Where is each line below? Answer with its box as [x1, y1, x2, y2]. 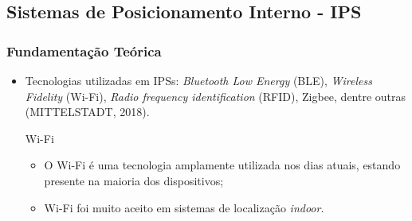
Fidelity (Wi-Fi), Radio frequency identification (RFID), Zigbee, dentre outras [25, 87, 406, 104]
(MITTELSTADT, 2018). [25, 103, 150, 120]
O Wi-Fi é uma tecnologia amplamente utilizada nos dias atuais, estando [44, 157, 401, 173]
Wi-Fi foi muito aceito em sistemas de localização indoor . [44, 199, 324, 215]
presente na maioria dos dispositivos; [44, 172, 224, 188]
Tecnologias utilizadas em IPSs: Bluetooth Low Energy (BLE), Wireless [25, 72, 372, 88]
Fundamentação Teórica [6, 41, 162, 60]
